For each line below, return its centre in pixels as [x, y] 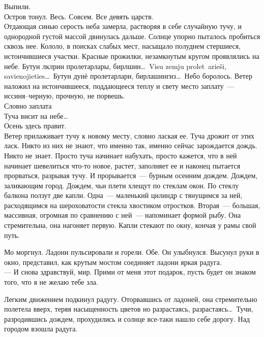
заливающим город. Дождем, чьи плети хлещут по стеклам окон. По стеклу [122, 185]
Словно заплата [28, 105]
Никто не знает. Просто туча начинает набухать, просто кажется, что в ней [121, 155]
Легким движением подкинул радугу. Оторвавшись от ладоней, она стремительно [131, 299]
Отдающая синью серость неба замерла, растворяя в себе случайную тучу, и [123, 26]
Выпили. [18, 6]
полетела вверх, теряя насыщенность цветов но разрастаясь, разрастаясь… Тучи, [129, 309]
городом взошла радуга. [41, 329]
